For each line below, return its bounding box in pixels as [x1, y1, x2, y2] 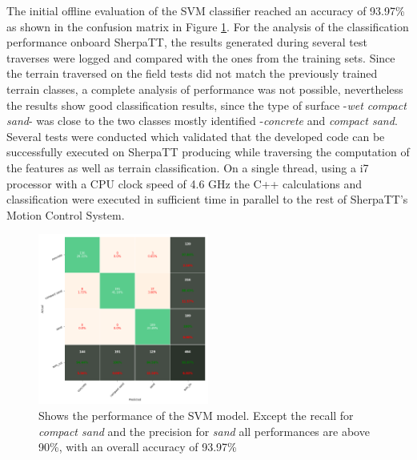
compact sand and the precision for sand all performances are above [38, 422, 370, 439]
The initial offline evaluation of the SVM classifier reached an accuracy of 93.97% [6, 2, 405, 18]
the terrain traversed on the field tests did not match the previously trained [6, 65, 378, 82]
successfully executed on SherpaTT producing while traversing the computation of [6, 143, 410, 160]
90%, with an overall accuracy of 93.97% [38, 438, 237, 455]
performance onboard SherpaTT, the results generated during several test [6, 34, 367, 50]
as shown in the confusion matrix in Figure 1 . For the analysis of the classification [6, 18, 409, 34]
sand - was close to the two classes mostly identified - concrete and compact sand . [6, 112, 398, 129]
